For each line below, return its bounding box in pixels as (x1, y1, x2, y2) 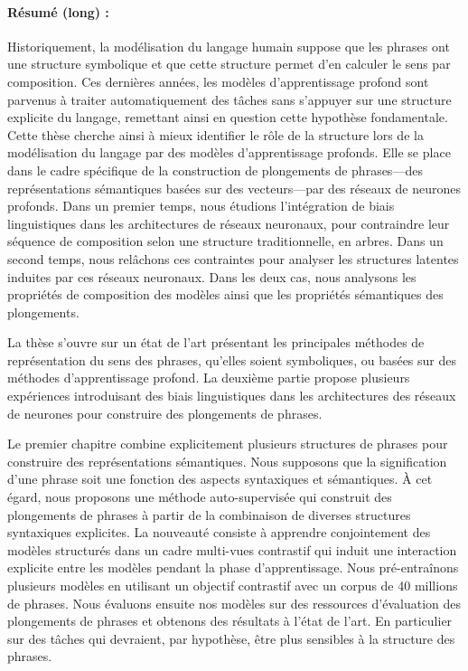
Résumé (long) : (7, 2, 109, 21)
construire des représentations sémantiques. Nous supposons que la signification (7, 451, 447, 470)
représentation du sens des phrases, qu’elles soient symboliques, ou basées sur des (7, 350, 457, 369)
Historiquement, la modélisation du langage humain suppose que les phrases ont (7, 36, 450, 55)
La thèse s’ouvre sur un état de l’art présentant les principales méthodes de (7, 333, 425, 352)
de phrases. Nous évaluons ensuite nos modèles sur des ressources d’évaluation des (7, 593, 461, 612)
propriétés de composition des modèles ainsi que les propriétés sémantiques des (7, 285, 444, 304)
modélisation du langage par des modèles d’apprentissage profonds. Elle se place (7, 143, 451, 162)
